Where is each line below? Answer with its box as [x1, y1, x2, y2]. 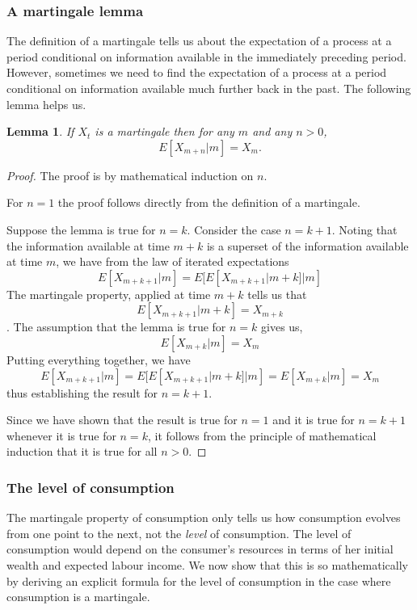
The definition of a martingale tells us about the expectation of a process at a [6, 32, 392, 49]
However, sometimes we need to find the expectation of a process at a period [6, 64, 387, 81]
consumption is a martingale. [6, 588, 150, 605]
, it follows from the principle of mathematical [147, 427, 377, 444]
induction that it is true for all [6, 443, 158, 460]
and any [252, 123, 293, 140]
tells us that [247, 285, 307, 302]
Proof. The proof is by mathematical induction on [6, 166, 254, 183]
